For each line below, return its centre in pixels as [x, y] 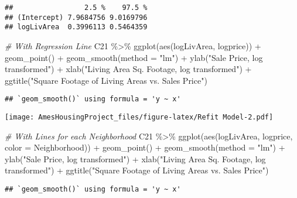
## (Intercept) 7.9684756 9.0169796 [76, 17]
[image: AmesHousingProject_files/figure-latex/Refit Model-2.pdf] [139, 117]
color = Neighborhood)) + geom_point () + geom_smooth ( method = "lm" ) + [145, 147]
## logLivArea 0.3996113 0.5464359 [76, 27]
